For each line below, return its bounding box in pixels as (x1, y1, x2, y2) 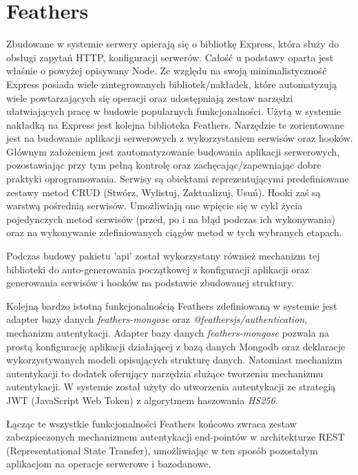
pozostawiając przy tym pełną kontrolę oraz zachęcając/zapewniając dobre (6, 158, 322, 172)
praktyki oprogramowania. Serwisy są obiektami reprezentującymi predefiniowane (6, 171, 349, 186)
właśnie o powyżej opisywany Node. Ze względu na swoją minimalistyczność (6, 63, 327, 78)
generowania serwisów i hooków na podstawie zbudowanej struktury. (6, 275, 295, 290)
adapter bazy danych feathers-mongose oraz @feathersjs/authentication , (6, 312, 308, 326)
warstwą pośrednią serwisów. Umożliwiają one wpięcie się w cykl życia (6, 198, 303, 213)
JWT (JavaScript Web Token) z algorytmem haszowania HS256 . (6, 392, 278, 407)
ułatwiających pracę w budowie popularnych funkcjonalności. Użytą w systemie (6, 104, 341, 118)
